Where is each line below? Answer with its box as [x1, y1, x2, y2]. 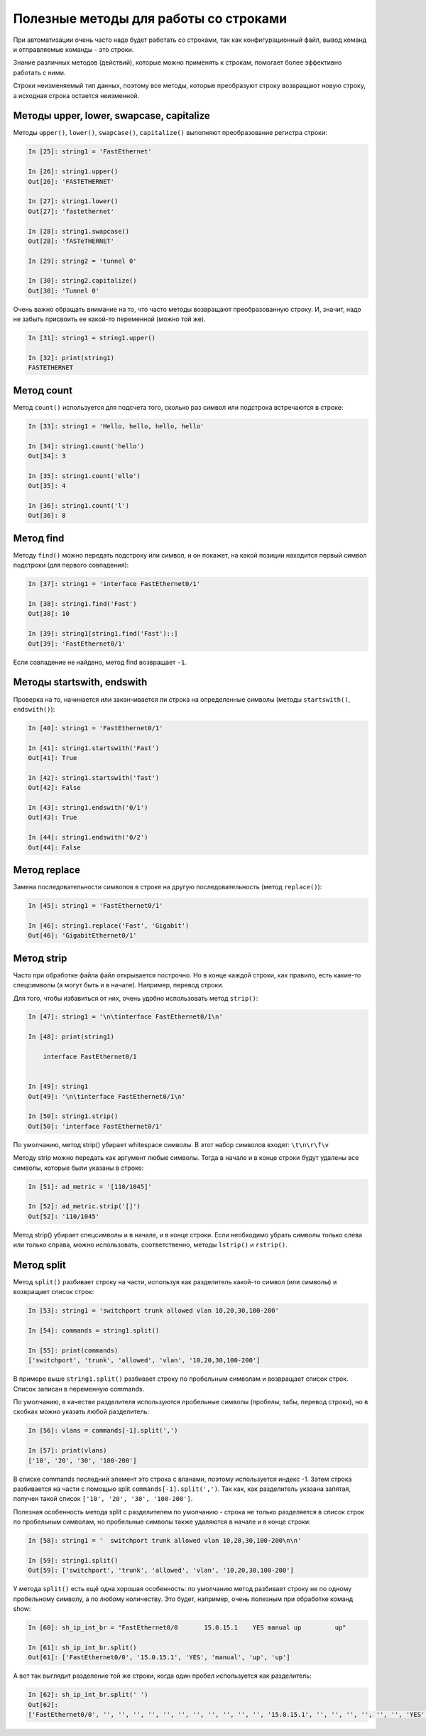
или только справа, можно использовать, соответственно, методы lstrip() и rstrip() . [13, 1240, 288, 1249]
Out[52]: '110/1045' [28, 1212, 99, 1220]
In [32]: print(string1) [28, 354, 115, 362]
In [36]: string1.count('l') [28, 501, 130, 509]
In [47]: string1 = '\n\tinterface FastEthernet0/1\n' [28, 1013, 223, 1021]
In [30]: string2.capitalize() [28, 277, 138, 285]
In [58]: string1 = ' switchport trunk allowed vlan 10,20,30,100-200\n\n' [28, 1536, 302, 1545]
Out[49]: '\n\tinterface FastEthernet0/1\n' [28, 1092, 186, 1100]
